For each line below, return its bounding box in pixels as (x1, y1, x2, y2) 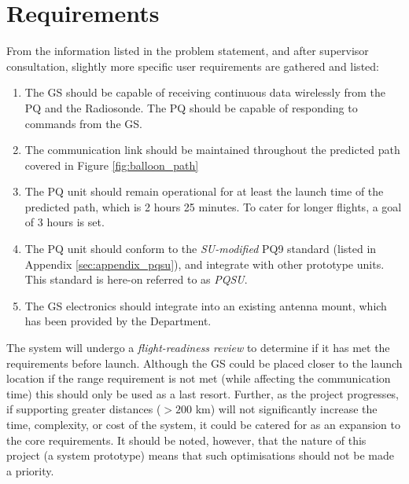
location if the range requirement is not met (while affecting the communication (6, 370, 391, 387)
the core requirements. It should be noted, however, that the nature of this (6, 431, 367, 448)
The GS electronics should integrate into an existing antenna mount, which (24, 297, 387, 313)
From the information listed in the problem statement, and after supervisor (6, 42, 369, 59)
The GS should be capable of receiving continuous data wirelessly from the (24, 84, 386, 101)
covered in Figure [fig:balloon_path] (24, 156, 199, 173)
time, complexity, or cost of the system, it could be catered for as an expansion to (6, 416, 400, 432)
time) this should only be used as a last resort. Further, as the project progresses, (6, 385, 399, 401)
